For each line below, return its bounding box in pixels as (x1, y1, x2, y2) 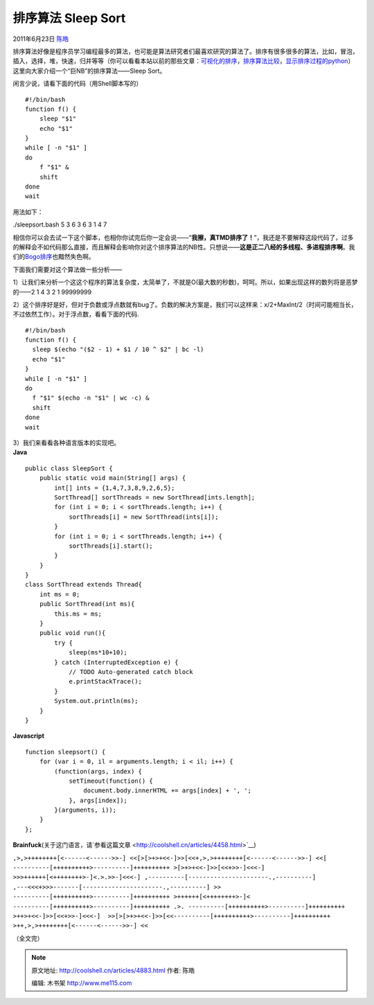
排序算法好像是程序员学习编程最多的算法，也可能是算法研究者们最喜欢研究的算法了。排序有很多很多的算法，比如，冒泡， (12, 47, 359, 55)
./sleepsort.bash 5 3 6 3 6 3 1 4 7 (12, 220, 107, 229)
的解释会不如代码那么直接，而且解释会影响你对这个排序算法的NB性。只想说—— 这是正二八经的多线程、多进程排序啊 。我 (12, 242, 355, 251)
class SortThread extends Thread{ (25, 580, 142, 589)
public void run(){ (39, 629, 106, 637)
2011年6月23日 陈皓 (12, 35, 69, 43)
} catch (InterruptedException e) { (54, 658, 179, 666)
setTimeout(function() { (69, 776, 154, 785)
